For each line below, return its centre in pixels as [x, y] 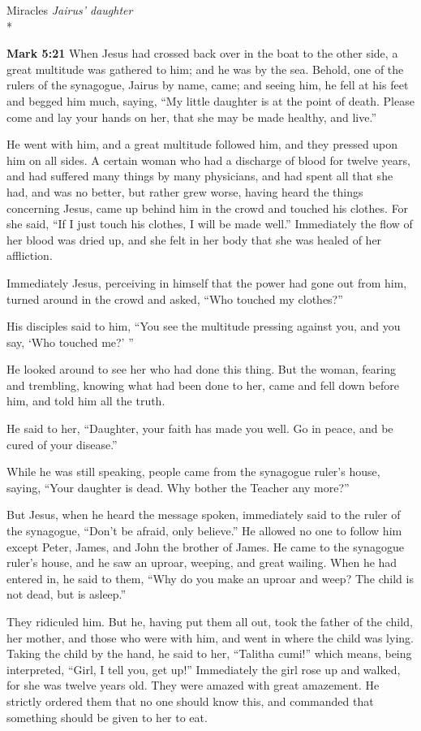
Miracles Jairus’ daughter [70, 10]
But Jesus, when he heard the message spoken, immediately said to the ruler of [204, 515]
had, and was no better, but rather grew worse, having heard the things [185, 191]
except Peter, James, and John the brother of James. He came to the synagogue [205, 546]
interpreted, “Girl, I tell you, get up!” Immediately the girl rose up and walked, [204, 669]
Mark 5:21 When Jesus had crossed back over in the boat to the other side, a [202, 53]
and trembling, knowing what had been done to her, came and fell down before [203, 385]
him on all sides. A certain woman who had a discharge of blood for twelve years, [208, 160]
